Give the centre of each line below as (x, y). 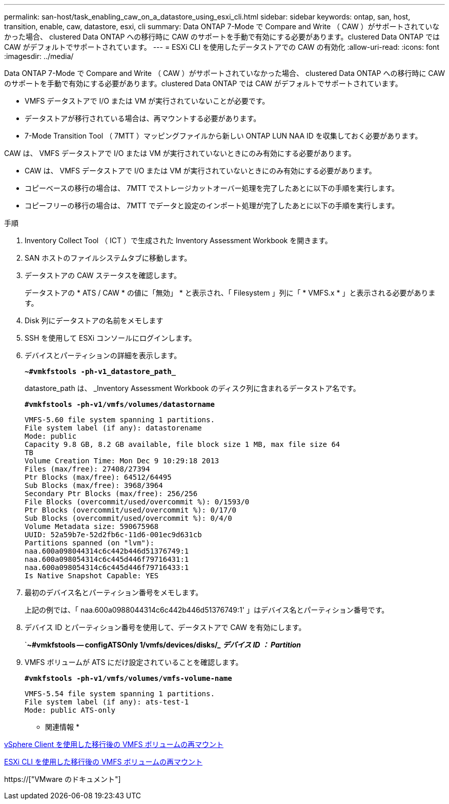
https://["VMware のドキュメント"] (63, 779)
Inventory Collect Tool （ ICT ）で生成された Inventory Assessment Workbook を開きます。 (178, 240)
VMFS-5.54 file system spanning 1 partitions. (120, 694)
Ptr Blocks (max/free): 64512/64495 (98, 477)
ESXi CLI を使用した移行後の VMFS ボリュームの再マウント (103, 762)
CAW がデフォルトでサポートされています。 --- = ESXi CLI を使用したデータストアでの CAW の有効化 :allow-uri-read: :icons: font (222, 47)
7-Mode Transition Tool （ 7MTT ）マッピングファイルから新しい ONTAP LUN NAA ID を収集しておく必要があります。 (223, 136)
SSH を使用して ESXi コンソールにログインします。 (110, 338)
